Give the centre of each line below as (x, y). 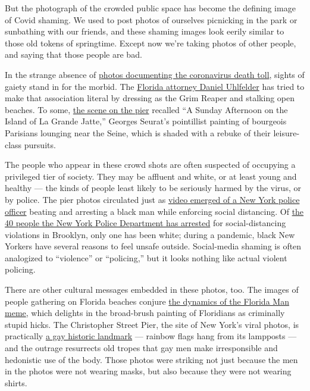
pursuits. (40, 144)
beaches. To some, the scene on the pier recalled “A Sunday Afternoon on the (146, 109)
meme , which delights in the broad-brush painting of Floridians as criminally (145, 313)
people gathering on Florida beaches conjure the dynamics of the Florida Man (147, 301)
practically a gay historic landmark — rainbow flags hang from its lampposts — (151, 336)
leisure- (286, 132)
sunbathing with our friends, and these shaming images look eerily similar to (145, 31)
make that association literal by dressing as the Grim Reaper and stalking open (150, 98)
